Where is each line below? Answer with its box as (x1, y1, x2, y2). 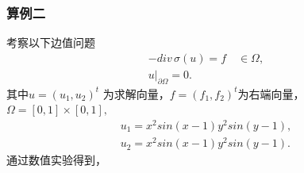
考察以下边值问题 (6, 34, 95, 51)
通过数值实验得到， (6, 152, 106, 168)
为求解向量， (102, 85, 170, 102)
